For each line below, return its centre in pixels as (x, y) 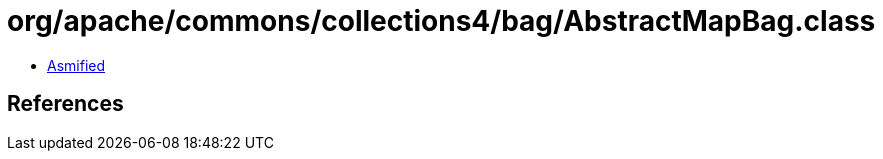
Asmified (76, 65)
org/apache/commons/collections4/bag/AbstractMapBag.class (441, 21)
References (65, 104)
